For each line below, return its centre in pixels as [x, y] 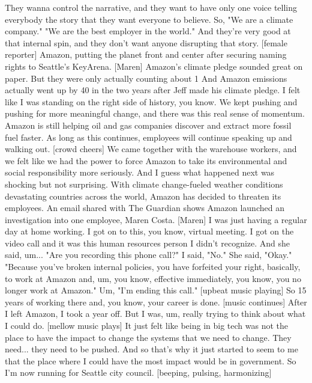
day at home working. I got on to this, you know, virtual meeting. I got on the [149, 231]
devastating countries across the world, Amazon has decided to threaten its [143, 196]
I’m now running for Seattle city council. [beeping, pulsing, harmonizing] [138, 372]
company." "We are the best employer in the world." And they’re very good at [148, 31]
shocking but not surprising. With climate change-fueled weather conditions [144, 184]
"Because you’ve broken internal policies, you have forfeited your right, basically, [153, 267]
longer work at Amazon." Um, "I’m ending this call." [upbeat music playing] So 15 [156, 290]
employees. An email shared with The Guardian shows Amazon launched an [145, 208]
